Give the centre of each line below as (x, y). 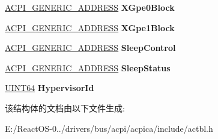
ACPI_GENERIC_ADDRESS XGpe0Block (90, 7)
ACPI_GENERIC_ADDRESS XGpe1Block (90, 27)
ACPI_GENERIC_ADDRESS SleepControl (90, 48)
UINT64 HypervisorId (50, 88)
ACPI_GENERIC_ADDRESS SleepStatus (88, 67)
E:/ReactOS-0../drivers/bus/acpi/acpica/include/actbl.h (109, 128)
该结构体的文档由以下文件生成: (65, 108)
